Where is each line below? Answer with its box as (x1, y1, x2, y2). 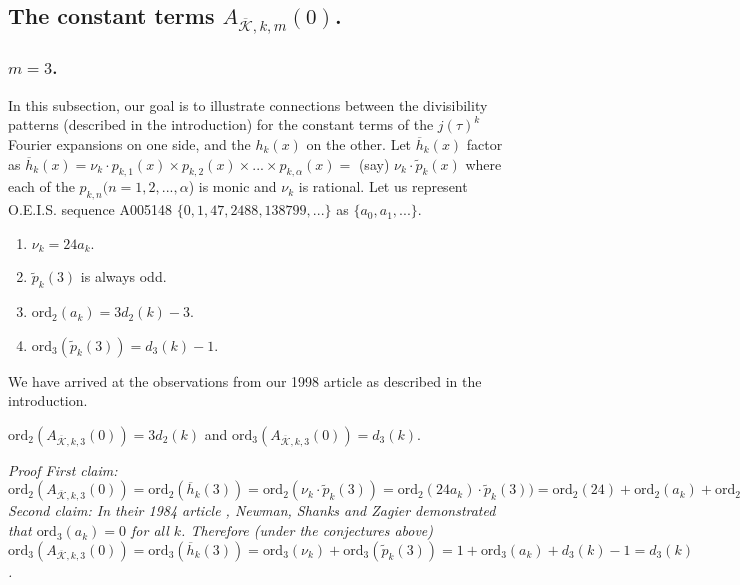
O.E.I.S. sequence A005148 (8, 199, 172, 220)
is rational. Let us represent (298, 176, 468, 197)
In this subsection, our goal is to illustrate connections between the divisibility (8, 94, 488, 115)
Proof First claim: (8, 459, 118, 480)
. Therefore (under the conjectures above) (181, 520, 434, 541)
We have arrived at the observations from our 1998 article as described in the (8, 370, 482, 391)
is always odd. (80, 266, 167, 287)
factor (466, 133, 503, 154)
